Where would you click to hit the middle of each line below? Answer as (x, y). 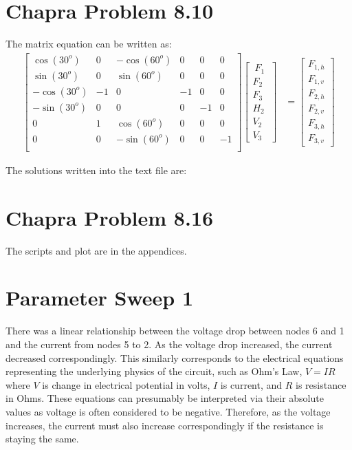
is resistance (321, 384)
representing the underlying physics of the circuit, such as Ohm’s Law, (154, 371)
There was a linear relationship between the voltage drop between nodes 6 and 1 (175, 331)
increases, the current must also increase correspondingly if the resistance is (165, 425)
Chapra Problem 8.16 (110, 217)
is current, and (251, 384)
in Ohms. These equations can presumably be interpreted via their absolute (165, 398)
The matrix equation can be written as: (89, 44)
